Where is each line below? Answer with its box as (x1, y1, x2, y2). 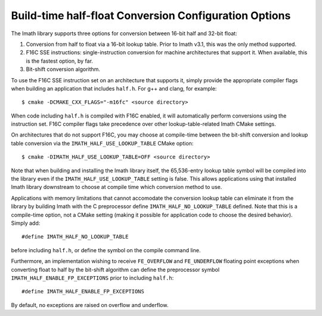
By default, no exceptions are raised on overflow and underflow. (11, 301, 169, 308)
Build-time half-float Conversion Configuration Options (11, 9, 291, 22)
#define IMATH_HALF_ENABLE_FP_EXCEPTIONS (21, 288, 144, 295)
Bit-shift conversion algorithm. (26, 66, 101, 73)
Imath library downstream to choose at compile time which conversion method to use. (11, 184, 222, 191)
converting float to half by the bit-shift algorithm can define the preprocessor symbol (11, 266, 220, 273)
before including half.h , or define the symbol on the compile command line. (11, 246, 201, 253)
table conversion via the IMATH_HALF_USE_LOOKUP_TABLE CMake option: (11, 140, 194, 147)
